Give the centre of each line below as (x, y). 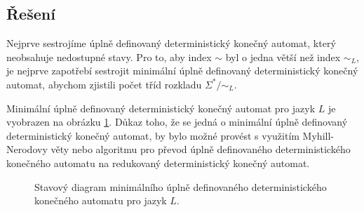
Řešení (31, 14)
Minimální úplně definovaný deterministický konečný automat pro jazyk (161, 108)
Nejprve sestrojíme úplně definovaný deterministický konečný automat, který (171, 43)
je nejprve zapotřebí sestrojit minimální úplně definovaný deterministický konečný (182, 71)
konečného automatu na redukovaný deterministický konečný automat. (158, 163)
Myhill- (318, 135)
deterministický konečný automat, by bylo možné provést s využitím (153, 135)
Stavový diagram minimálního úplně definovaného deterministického (181, 186)
